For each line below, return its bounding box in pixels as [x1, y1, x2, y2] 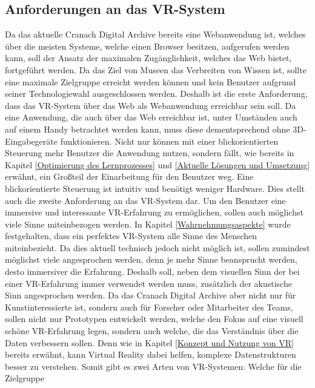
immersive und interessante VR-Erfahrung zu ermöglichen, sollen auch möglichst [5, 206, 303, 219]
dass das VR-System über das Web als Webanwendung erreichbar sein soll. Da [5, 99, 296, 111]
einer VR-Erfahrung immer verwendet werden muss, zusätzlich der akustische [5, 277, 292, 289]
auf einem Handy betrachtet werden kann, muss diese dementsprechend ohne [5, 122, 290, 135]
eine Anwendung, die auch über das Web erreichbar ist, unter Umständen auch [5, 111, 297, 123]
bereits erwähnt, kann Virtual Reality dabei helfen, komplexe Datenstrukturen [5, 348, 296, 361]
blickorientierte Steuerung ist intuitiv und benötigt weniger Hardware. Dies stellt [5, 182, 305, 194]
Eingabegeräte [5, 134, 58, 147]
